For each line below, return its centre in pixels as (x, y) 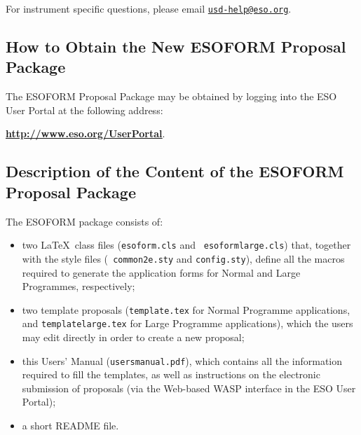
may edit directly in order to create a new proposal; (133, 337)
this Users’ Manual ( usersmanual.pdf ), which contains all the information (182, 360)
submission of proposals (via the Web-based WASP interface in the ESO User (189, 388)
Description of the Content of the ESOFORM (175, 171)
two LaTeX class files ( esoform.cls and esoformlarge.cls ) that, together (186, 245)
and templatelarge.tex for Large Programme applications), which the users (188, 323)
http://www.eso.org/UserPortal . (86, 133)
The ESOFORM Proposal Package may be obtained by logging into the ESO (171, 96)
